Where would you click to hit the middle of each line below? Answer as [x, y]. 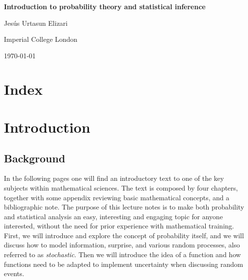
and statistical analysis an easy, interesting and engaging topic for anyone [114, 216]
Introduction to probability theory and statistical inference [105, 6]
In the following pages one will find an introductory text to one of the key [114, 178]
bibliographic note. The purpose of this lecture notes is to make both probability [124, 207]
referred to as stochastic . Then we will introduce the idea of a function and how [123, 254]
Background [35, 158]
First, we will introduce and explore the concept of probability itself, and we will [124, 235]
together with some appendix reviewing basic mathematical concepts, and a [117, 197]
